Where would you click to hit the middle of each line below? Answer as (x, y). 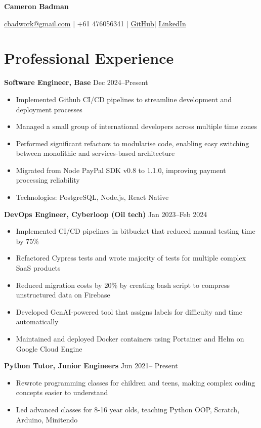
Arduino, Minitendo (47, 419)
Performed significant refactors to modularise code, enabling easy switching (133, 143)
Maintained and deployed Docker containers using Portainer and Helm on (130, 338)
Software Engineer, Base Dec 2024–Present (76, 82)
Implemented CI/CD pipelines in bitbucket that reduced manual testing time (136, 231)
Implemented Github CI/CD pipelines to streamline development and (124, 99)
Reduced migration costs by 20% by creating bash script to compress (123, 285)
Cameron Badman (36, 6)
